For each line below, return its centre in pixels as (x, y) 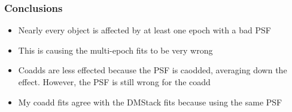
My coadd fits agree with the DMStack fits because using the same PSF (150, 102)
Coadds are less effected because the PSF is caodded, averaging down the (153, 70)
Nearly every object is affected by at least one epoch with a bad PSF (145, 30)
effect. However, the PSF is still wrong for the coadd (114, 82)
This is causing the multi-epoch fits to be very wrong (115, 50)
